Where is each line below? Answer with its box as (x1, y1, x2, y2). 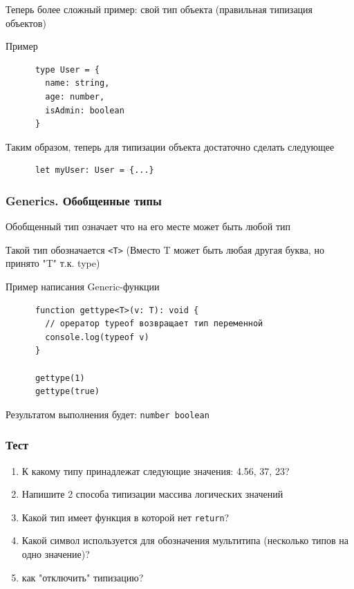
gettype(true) (35, 386, 100, 397)
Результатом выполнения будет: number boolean (6, 406, 209, 421)
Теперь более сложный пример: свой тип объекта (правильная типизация (6, 2, 313, 16)
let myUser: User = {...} (35, 165, 154, 176)
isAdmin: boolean (45, 105, 124, 115)
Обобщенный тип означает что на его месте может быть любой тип (6, 219, 291, 234)
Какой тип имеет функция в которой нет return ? (21, 509, 230, 524)
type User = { (35, 64, 100, 75)
